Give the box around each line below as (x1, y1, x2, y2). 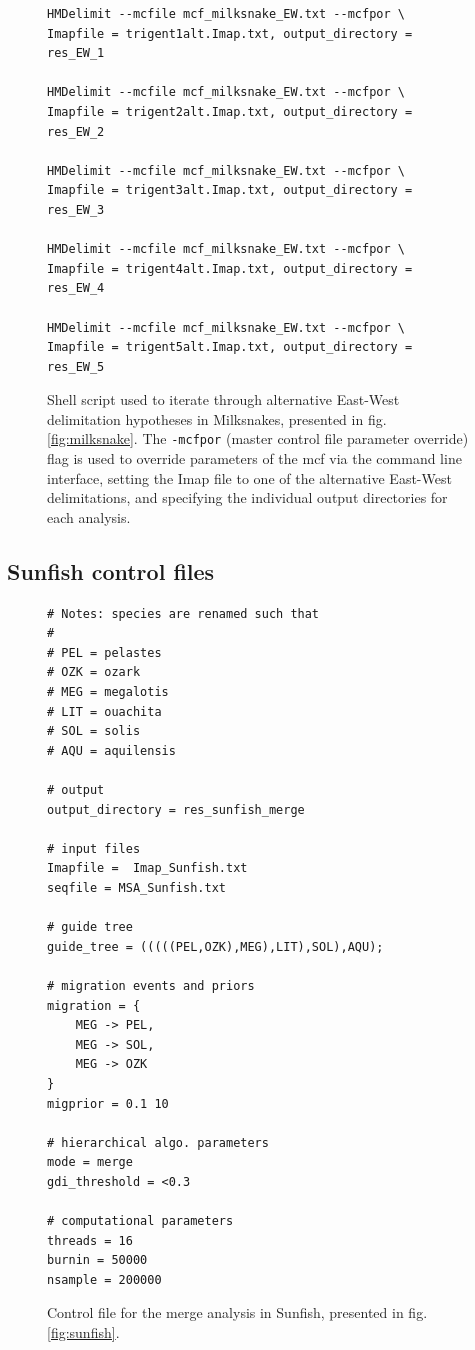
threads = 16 (47, 1233, 133, 1248)
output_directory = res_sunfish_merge (47, 802, 305, 817)
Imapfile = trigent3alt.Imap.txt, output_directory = (47, 183, 413, 198)
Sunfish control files (7, 555, 215, 586)
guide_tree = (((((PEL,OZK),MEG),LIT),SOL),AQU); (47, 939, 384, 954)
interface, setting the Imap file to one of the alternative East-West (47, 467, 452, 488)
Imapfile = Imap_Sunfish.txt (47, 861, 248, 876)
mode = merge (47, 1155, 133, 1170)
